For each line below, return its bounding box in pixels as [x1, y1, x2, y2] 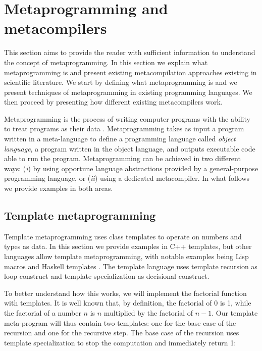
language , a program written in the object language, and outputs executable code [4, 143, 255, 154]
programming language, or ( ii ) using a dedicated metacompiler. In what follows [4, 173, 250, 183]
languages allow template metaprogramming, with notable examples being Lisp [4, 251, 249, 262]
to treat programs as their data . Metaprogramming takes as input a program [4, 123, 244, 134]
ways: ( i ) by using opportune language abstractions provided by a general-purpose [4, 163, 258, 173]
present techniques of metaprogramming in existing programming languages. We [4, 86, 252, 97]
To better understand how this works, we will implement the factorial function [4, 287, 247, 298]
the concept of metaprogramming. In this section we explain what [4, 57, 208, 67]
